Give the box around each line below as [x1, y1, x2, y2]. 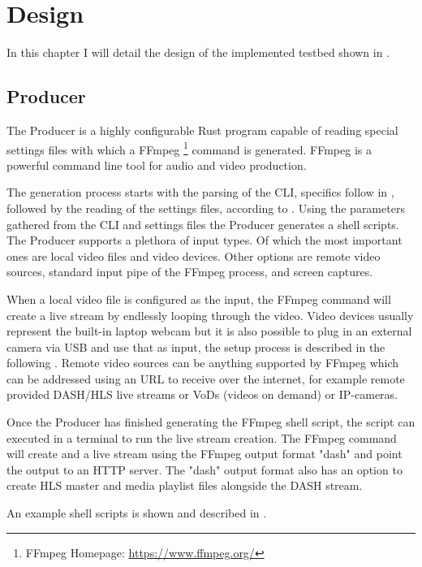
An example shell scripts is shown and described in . [6, 504, 267, 522]
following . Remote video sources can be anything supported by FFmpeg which [6, 354, 399, 371]
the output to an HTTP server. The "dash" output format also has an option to [6, 461, 403, 478]
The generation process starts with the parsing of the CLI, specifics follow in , [6, 184, 394, 201]
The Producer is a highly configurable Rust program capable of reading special [6, 121, 398, 138]
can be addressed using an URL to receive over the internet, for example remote [6, 370, 405, 387]
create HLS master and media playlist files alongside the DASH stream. [6, 477, 363, 494]
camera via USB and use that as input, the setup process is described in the [6, 338, 385, 355]
